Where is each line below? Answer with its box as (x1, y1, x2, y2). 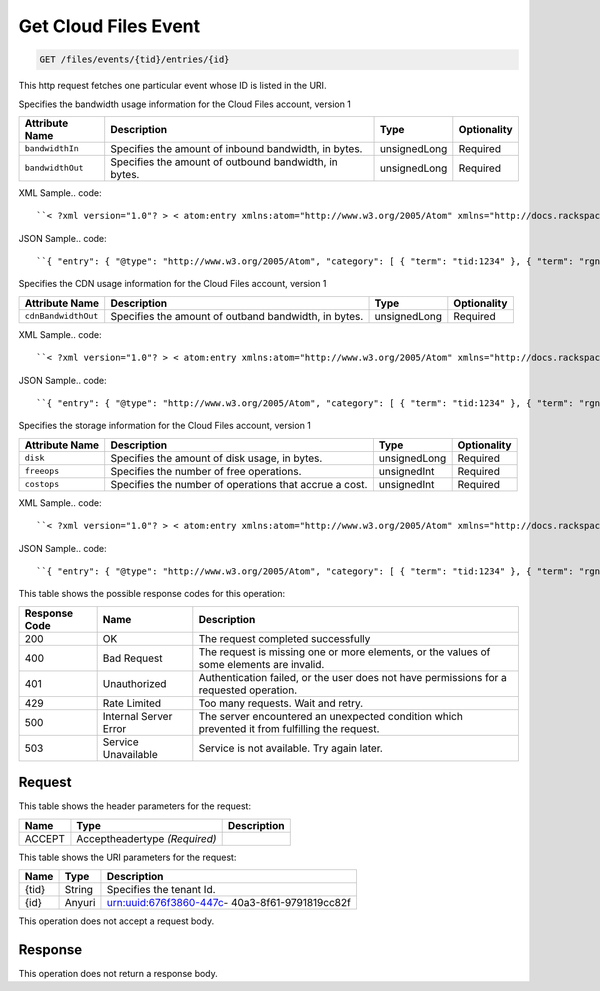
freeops (24, 466, 60, 477)
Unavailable (102, 747, 159, 761)
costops (24, 479, 60, 490)
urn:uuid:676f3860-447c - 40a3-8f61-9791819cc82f (106, 896, 352, 910)
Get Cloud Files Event (18, 15, 201, 37)
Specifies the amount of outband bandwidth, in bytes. (110, 309, 364, 323)
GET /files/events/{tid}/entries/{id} (39, 54, 230, 65)
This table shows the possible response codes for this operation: (18, 588, 286, 600)
